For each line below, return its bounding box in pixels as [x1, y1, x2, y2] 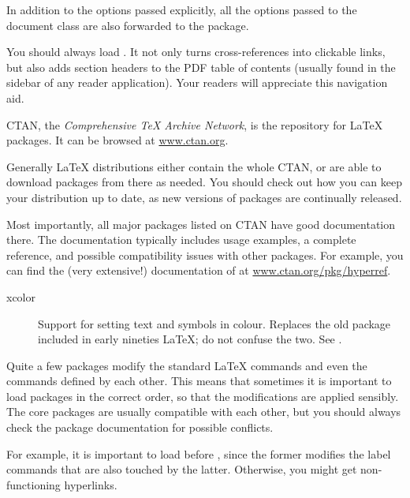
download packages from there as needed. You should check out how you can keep [6, 174, 402, 190]
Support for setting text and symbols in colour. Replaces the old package [38, 315, 391, 331]
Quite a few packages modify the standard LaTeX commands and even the [6, 357, 367, 373]
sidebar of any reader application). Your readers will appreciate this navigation [6, 74, 388, 91]
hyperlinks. [64, 476, 117, 492]
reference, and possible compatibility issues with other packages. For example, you [6, 246, 404, 263]
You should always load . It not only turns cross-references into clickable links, [6, 43, 386, 60]
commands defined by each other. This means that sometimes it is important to [6, 373, 392, 389]
